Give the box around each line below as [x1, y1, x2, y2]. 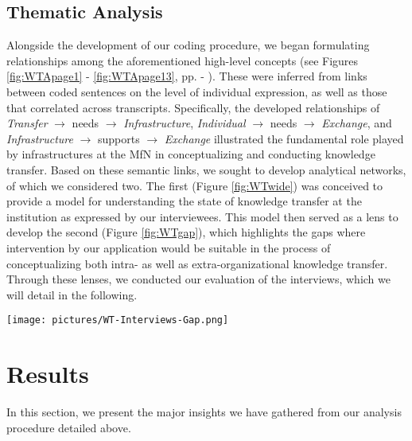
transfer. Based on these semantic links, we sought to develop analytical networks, [6, 161, 406, 178]
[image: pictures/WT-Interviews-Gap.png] [6, 314, 229, 326]
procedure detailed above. [6, 419, 131, 435]
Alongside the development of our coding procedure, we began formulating [6, 37, 370, 53]
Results [6, 357, 89, 390]
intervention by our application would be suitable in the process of [6, 239, 331, 256]
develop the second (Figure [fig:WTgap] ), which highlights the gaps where [6, 224, 366, 240]
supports [98, 130, 140, 146]
